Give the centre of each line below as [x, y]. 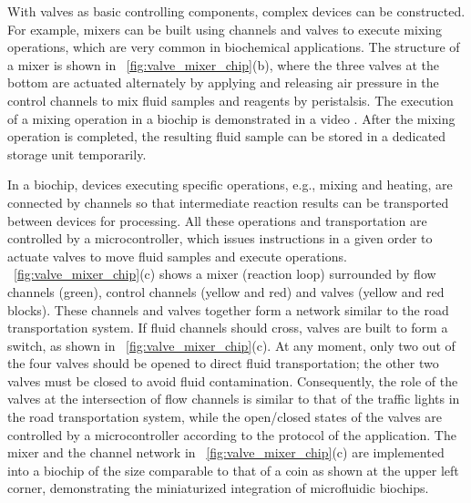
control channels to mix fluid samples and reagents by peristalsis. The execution [230, 100]
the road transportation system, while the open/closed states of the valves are [225, 417]
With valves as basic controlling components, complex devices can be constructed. [236, 11]
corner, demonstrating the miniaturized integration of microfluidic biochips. [218, 488]
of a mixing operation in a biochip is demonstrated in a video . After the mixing [231, 118]
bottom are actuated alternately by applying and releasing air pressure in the [223, 82]
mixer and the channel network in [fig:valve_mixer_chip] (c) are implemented [226, 452]
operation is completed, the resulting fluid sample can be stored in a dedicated [227, 136]
